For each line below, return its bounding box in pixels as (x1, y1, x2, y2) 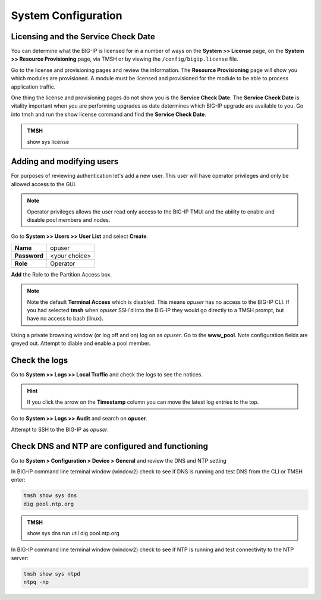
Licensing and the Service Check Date (11, 32, 156, 42)
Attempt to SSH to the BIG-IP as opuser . (11, 426, 109, 433)
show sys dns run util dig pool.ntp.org (27, 530, 120, 537)
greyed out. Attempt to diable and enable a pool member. (11, 340, 151, 347)
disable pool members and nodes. (27, 216, 111, 224)
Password (14, 252, 44, 260)
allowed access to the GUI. (11, 180, 77, 187)
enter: (11, 476, 26, 483)
